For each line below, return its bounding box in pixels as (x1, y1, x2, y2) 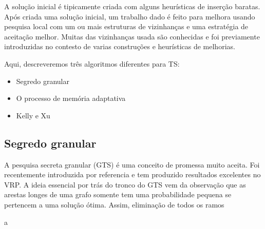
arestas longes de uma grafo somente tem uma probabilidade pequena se (4, 189, 232, 200)
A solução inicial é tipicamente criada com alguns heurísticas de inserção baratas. (4, 1, 260, 11)
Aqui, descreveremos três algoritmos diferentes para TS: (4, 58, 180, 69)
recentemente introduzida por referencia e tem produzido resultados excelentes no (4, 169, 261, 180)
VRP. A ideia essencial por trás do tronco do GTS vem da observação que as (4, 179, 246, 190)
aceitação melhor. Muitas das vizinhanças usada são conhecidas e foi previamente (4, 31, 260, 41)
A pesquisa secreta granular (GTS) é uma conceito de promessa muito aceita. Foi (4, 159, 260, 170)
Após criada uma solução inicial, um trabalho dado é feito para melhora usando (4, 11, 255, 22)
